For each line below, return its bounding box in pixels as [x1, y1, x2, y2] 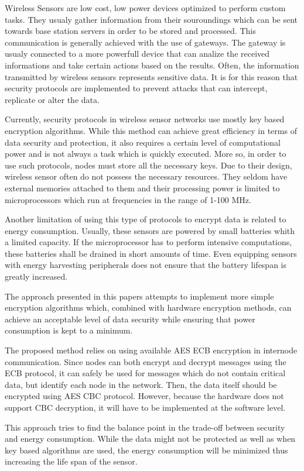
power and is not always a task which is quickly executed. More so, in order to [5, 147, 286, 160]
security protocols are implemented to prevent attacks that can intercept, [5, 82, 268, 94]
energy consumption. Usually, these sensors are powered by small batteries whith [5, 224, 295, 236]
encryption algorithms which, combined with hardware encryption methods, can [5, 301, 292, 314]
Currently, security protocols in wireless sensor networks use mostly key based [5, 113, 285, 125]
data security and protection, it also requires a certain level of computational [5, 136, 281, 148]
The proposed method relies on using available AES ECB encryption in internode [5, 344, 298, 356]
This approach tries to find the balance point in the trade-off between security [5, 421, 285, 433]
